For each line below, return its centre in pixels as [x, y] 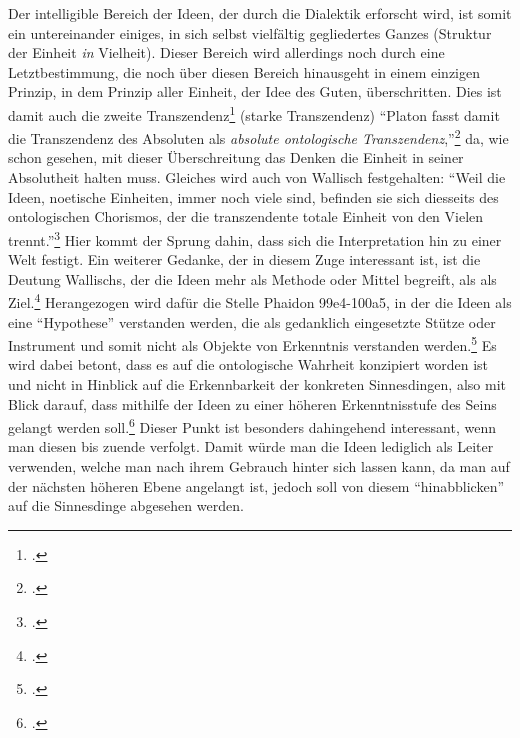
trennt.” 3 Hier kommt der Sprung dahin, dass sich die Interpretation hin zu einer [255, 238]
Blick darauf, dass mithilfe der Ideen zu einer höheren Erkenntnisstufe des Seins [252, 403]
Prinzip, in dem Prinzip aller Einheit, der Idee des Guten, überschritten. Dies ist [255, 91]
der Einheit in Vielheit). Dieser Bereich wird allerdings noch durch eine [226, 52]
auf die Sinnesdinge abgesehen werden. [126, 505]
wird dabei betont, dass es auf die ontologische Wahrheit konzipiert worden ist [248, 364]
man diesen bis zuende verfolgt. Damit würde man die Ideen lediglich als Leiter [251, 446]
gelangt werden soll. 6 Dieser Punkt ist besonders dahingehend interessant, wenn [252, 425]
